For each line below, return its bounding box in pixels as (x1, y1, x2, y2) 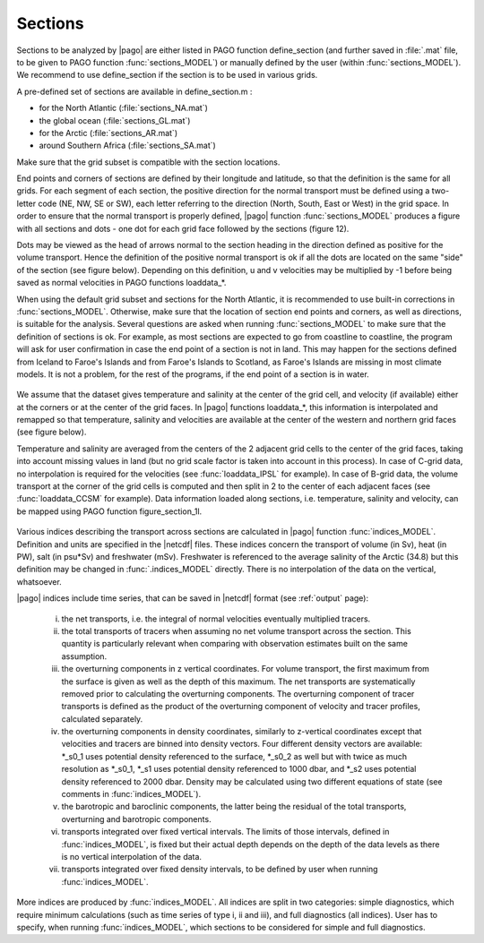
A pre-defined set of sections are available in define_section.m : (16, 86, 253, 97)
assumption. (61, 650, 108, 662)
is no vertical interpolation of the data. (61, 851, 202, 862)
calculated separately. (61, 713, 143, 724)
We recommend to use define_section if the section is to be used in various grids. (16, 70, 318, 81)
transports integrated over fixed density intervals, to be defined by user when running (61, 864, 378, 875)
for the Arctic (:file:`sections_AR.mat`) (39, 127, 178, 138)
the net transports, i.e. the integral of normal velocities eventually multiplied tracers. (61, 613, 371, 624)
